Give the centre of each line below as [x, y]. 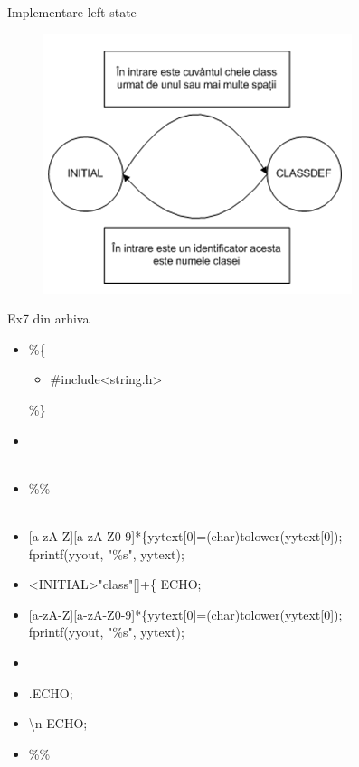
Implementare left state [72, 12]
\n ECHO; [58, 723]
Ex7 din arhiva [48, 318]
